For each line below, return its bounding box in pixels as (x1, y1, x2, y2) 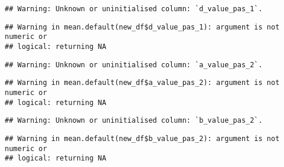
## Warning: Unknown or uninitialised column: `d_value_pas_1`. (5, 5, 263, 13)
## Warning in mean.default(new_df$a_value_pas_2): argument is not (5, 78, 280, 87)
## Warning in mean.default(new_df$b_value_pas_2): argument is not (5, 134, 280, 143)
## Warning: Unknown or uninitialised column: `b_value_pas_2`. (5, 116, 263, 125)
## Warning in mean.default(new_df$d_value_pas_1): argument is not (5, 22, 280, 31)
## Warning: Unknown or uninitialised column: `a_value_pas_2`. (5, 60, 263, 69)
